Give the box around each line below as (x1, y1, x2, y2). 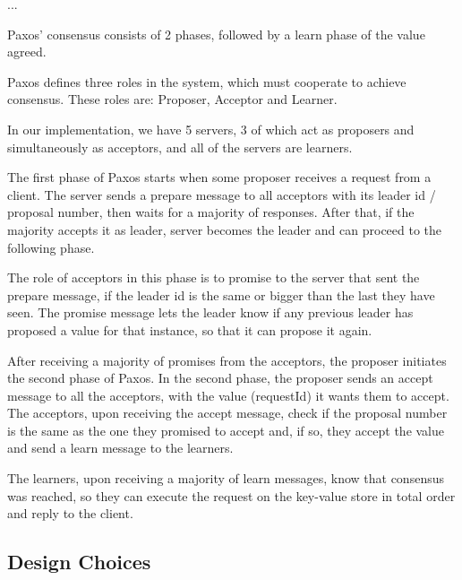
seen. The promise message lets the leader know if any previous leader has (7, 303, 414, 322)
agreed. (7, 42, 47, 61)
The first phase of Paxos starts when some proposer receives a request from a (7, 168, 432, 186)
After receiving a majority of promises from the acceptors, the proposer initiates (7, 351, 447, 369)
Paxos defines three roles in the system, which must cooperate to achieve (7, 72, 406, 91)
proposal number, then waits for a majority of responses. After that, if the (7, 203, 415, 221)
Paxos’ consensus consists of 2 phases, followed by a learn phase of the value (7, 24, 425, 43)
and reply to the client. (7, 504, 133, 523)
